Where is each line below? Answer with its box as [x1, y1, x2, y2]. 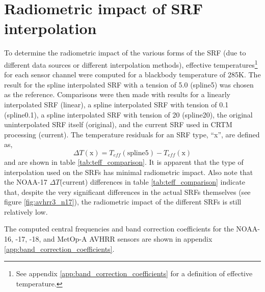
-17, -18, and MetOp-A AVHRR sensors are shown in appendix [15, 233, 213, 244]
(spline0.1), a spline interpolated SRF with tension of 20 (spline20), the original [4, 109, 253, 120]
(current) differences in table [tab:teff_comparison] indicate [60, 177, 245, 187]
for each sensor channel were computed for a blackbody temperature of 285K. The [4, 69, 261, 80]
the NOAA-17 [4, 177, 47, 187]
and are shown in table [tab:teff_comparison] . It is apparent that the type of [4, 156, 244, 167]
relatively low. [4, 206, 48, 217]
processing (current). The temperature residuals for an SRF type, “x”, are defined [4, 129, 260, 139]
